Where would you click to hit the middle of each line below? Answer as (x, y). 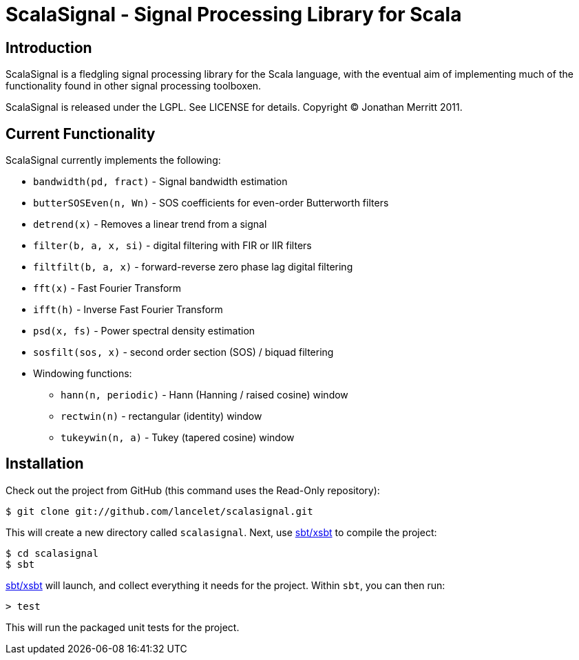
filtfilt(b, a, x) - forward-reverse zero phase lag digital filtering (193, 267)
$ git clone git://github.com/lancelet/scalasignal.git (159, 511)
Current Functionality (81, 134)
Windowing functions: (83, 374)
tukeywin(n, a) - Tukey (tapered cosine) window (178, 438)
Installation (45, 464)
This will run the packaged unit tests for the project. (123, 627)
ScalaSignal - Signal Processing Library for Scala (234, 14)
